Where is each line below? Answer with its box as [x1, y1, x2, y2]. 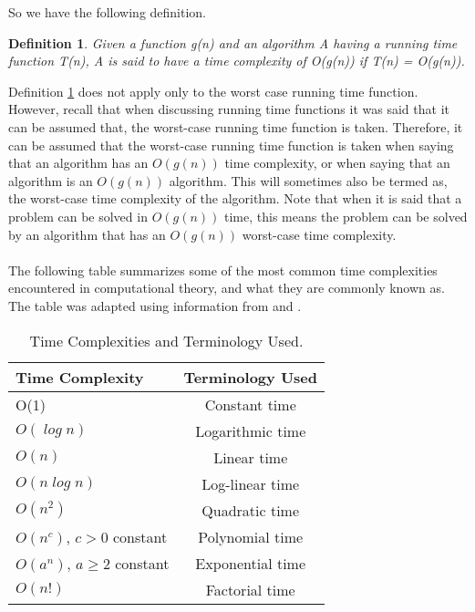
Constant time [204, 393, 296, 415]
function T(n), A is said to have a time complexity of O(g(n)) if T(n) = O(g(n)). [8, 51, 465, 70]
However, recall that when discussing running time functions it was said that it [8, 99, 449, 119]
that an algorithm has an [8, 153, 149, 172]
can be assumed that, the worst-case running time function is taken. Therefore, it [8, 117, 463, 136]
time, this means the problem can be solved [224, 206, 468, 225]
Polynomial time [198, 525, 304, 547]
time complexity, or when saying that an [224, 153, 450, 172]
